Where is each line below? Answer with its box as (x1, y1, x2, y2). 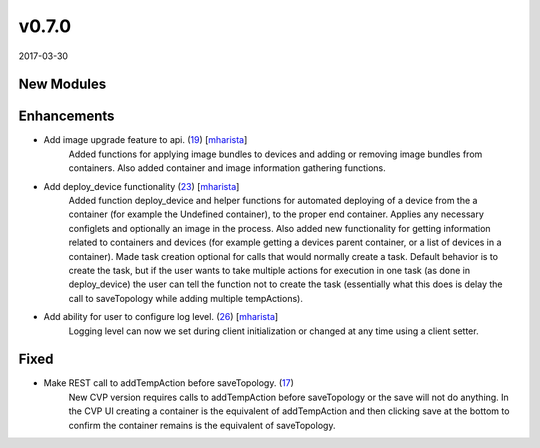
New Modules (18, 76, 107, 93)
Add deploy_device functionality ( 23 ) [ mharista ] (43, 180, 240, 192)
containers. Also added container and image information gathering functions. (68, 162, 386, 174)
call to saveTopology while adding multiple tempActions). (68, 292, 304, 304)
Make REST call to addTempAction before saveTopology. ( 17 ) (43, 377, 294, 389)
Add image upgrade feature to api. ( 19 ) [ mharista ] (43, 134, 248, 146)
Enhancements (18, 108, 115, 125)
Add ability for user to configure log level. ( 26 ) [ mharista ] (43, 311, 279, 323)
